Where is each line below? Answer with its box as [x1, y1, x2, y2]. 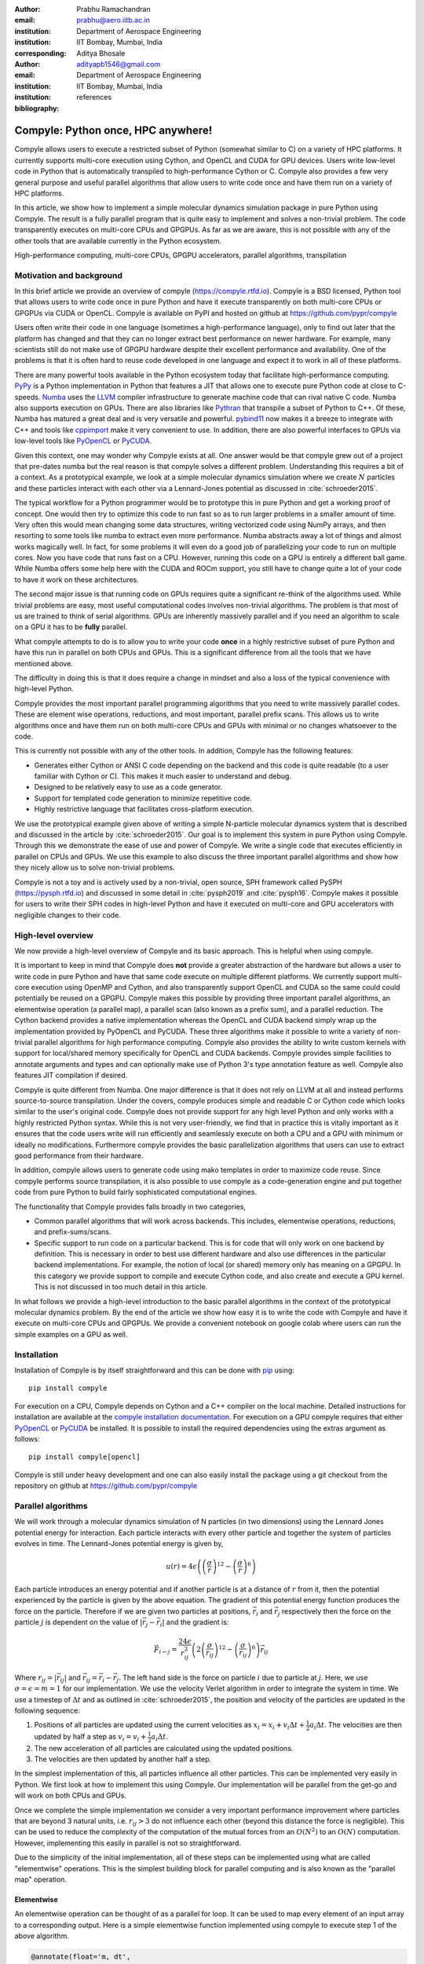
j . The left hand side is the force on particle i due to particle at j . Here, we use [116, 1673, 368, 1684]
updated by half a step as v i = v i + [34, 1732, 147, 1743]
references [76, 93, 112, 102]
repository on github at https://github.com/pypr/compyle [14, 1481, 198, 1490]
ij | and [60, 1673, 82, 1684]
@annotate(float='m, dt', [31, 1952, 131, 1962]
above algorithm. [14, 1931, 70, 1940]
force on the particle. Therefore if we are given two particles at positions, [14, 1607, 251, 1616]
